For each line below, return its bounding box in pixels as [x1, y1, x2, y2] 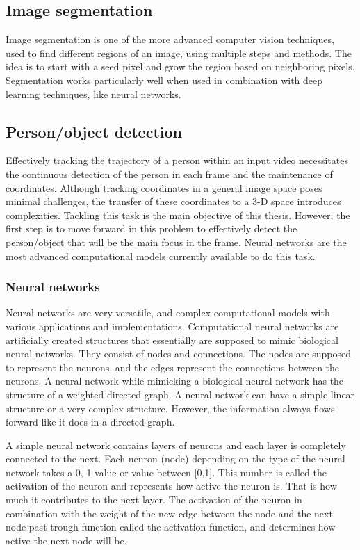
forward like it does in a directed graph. [6, 414, 175, 429]
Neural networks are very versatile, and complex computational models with [6, 305, 330, 320]
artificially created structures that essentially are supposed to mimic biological [6, 332, 338, 347]
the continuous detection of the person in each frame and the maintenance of [6, 166, 333, 181]
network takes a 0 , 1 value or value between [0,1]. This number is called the [6, 464, 327, 479]
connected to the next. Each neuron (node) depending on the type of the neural [6, 451, 345, 466]
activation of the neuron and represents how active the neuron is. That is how [6, 478, 337, 493]
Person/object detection [6, 120, 182, 142]
